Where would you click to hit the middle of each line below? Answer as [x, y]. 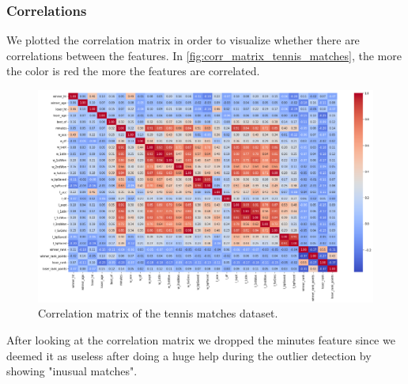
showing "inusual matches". [72, 371]
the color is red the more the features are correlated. [133, 71]
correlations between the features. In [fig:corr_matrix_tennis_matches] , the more [204, 55]
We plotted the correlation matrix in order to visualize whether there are [183, 40]
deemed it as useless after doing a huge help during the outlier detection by [189, 355]
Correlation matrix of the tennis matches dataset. [158, 313]
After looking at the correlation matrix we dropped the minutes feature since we [201, 340]
